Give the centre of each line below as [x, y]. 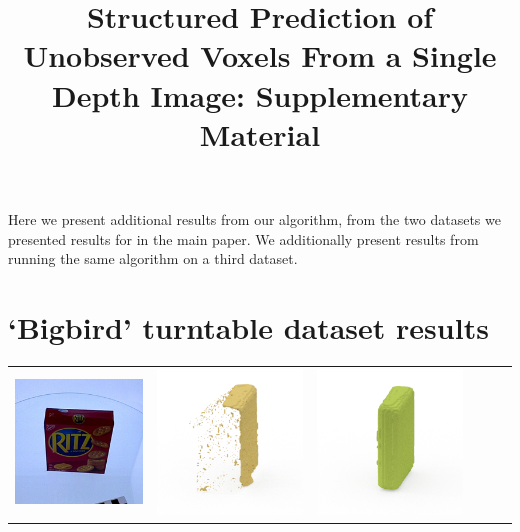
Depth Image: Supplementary [260, 94]
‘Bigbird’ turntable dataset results [248, 326]
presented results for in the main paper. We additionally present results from [243, 238]
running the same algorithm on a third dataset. [153, 258]
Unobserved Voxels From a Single [260, 55]
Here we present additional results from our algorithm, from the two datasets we [254, 218]
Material [260, 133]
